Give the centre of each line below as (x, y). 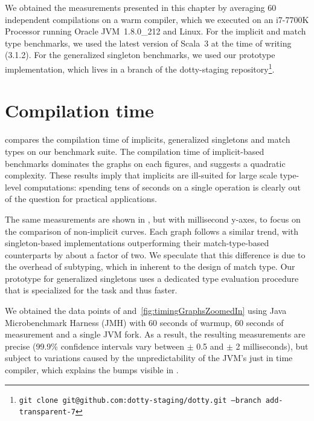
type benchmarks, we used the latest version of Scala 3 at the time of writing (148, 43)
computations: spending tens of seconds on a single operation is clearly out (162, 187)
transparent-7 (47, 412)
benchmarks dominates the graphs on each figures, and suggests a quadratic (145, 163)
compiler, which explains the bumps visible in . (92, 370)
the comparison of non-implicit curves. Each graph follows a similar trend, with (152, 231)
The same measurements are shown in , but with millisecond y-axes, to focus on (153, 219)
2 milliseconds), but (272, 346)
